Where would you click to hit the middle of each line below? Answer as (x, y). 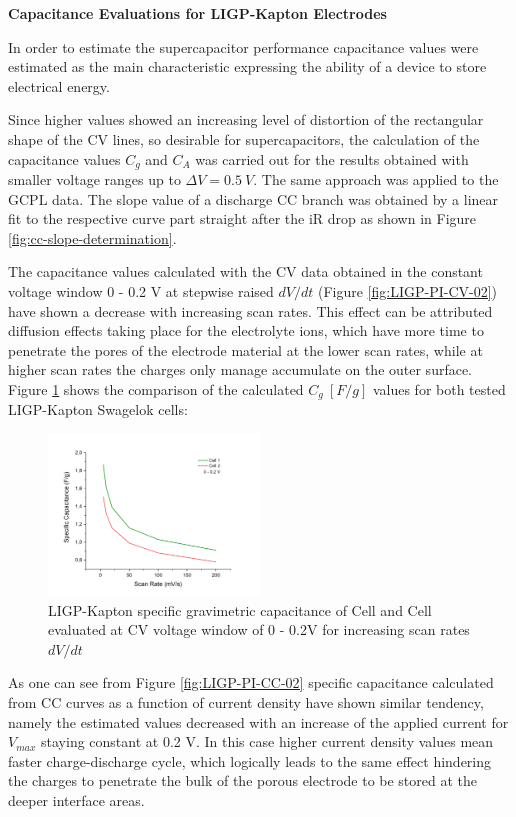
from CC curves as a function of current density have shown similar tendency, (246, 702)
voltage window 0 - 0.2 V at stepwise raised (141, 290)
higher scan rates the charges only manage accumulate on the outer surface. (240, 369)
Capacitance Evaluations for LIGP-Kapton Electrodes (197, 13)
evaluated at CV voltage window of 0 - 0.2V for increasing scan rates (259, 629)
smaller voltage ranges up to (94, 179)
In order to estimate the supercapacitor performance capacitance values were (243, 46)
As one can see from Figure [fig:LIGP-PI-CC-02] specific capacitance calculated (251, 682)
